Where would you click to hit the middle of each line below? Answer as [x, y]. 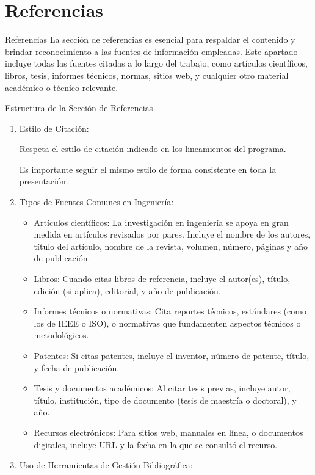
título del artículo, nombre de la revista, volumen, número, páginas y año [171, 246]
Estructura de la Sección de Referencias [79, 108]
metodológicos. [61, 335]
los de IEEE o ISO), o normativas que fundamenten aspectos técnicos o [167, 323]
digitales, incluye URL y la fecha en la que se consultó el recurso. [156, 444]
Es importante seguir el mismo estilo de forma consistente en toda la [148, 169]
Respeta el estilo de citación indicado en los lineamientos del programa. [153, 149]
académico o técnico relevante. [62, 87]
